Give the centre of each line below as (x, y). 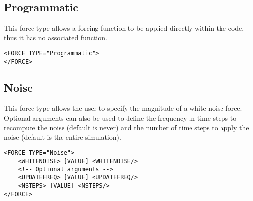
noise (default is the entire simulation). (63, 137)
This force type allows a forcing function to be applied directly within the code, (124, 28)
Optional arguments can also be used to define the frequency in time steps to (120, 117)
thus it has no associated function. (56, 37)
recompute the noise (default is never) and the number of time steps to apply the (126, 127)
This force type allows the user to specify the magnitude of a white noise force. (123, 108)
